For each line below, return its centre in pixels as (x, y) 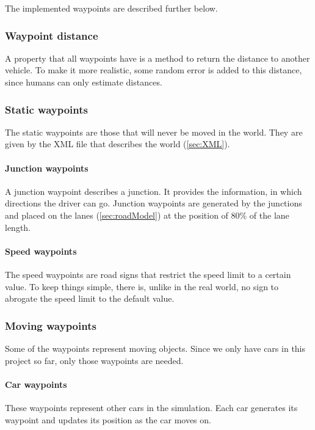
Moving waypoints (51, 325)
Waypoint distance (52, 35)
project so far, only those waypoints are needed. (94, 360)
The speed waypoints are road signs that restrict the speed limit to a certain (148, 274)
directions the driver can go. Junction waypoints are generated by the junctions (154, 203)
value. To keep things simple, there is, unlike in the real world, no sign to (142, 286)
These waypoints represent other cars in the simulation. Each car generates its (151, 407)
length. (18, 227)
